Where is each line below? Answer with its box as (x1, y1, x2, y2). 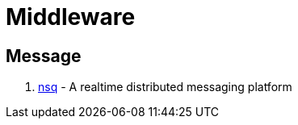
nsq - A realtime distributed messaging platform (38, 80, 292, 94)
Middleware (6, 3, 136, 31)
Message (6, 45, 82, 66)
